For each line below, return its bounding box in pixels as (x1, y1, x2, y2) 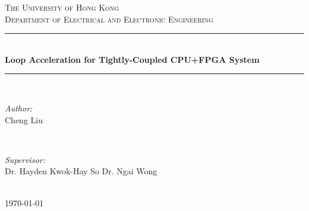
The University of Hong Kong (5, 1, 119, 13)
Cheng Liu (5, 113, 43, 126)
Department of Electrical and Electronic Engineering (5, 12, 213, 25)
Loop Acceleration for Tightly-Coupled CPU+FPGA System (5, 53, 260, 65)
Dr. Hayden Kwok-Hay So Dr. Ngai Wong (5, 165, 157, 177)
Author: (5, 101, 33, 114)
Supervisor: (5, 153, 45, 165)
